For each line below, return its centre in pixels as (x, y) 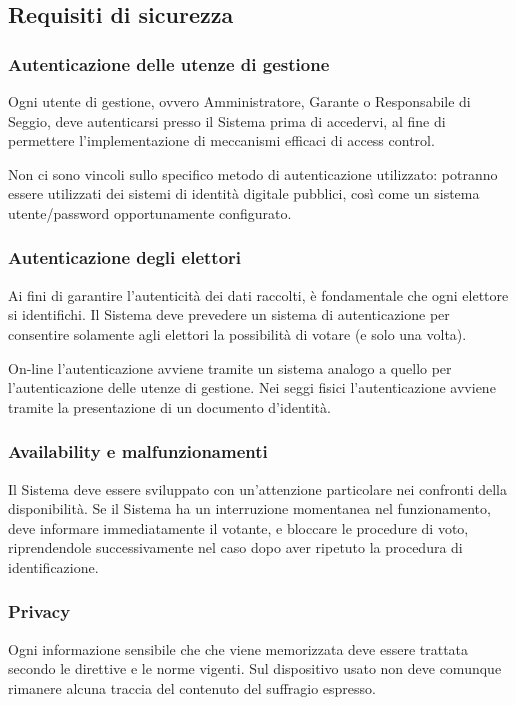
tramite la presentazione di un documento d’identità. (169, 406)
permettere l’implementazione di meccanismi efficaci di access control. (221, 140)
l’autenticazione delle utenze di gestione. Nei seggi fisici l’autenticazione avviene (252, 387)
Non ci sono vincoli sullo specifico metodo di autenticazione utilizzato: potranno (253, 173)
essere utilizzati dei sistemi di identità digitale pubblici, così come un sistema (244, 193)
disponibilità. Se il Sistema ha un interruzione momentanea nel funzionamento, (249, 508)
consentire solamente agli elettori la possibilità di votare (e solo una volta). (237, 333)
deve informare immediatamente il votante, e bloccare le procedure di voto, (238, 527)
